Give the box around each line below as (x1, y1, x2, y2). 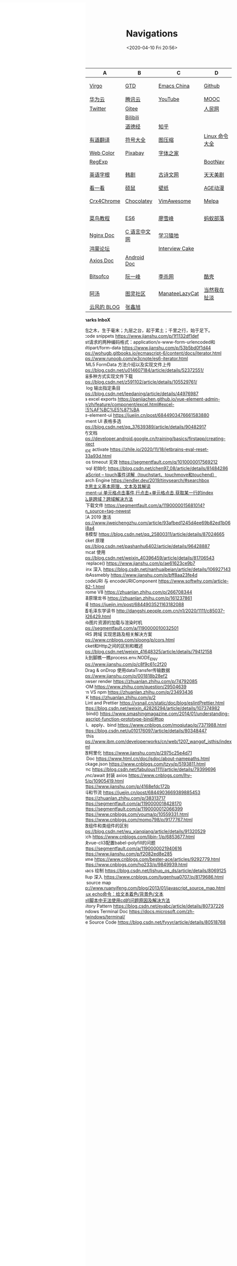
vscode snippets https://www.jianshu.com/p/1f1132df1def (79, 333, 200, 339)
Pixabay (125, 149, 144, 156)
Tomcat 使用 (79, 549, 106, 555)
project (79, 441, 95, 447)
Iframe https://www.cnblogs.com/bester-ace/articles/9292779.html (79, 856, 220, 862)
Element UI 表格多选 (79, 418, 122, 424)
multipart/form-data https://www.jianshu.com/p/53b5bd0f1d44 (79, 344, 211, 350)
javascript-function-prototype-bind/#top (79, 716, 164, 722)
